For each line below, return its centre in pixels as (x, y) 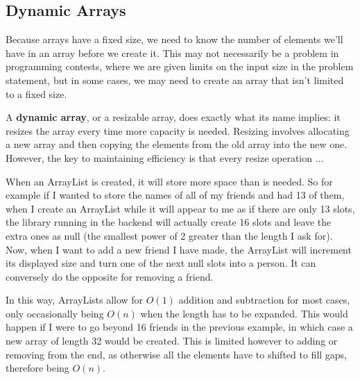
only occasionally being (55, 313)
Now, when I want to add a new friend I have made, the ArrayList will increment (179, 249)
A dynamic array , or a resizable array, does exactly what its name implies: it (173, 117)
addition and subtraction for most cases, (264, 300)
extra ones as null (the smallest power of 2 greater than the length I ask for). (169, 235)
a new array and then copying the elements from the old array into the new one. (177, 144)
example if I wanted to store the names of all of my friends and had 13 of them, (175, 195)
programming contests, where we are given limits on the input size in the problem (180, 66)
